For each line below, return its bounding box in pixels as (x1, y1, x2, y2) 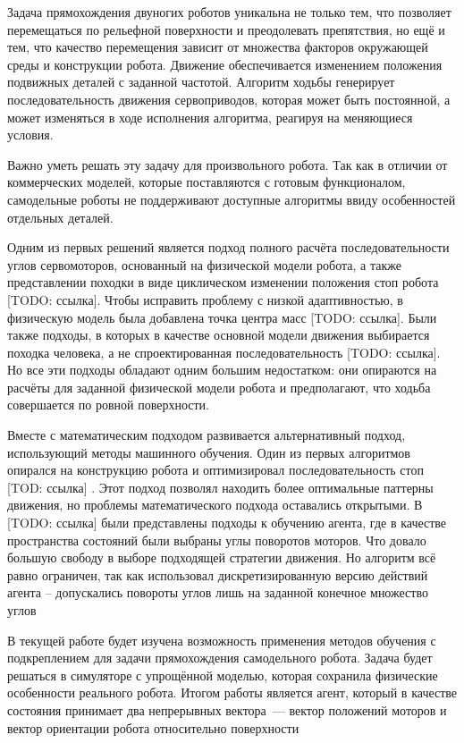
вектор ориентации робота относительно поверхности (7, 718, 299, 737)
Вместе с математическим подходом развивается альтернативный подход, (7, 426, 406, 444)
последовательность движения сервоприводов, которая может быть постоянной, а (7, 89, 451, 108)
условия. (7, 125, 54, 144)
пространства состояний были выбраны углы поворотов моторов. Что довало (7, 530, 426, 549)
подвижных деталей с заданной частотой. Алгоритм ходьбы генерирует (7, 72, 395, 91)
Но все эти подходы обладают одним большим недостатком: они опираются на (7, 360, 437, 379)
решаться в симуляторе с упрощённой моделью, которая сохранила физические (7, 665, 438, 684)
